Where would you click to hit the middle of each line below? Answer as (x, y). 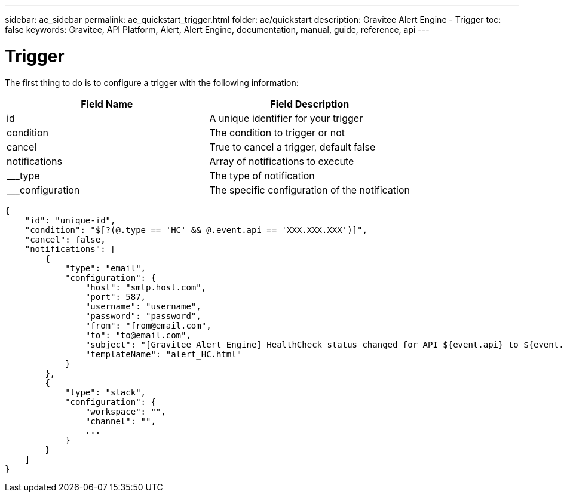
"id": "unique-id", (70, 220)
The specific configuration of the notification (309, 190)
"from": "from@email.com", (148, 325)
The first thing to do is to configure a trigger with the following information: (152, 82)
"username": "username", (143, 306)
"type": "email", (106, 268)
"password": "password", (143, 316)
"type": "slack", (106, 392)
